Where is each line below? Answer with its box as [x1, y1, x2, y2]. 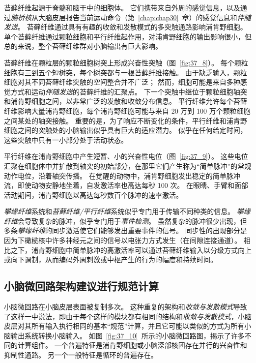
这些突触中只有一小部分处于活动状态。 [4, 134, 128, 145]
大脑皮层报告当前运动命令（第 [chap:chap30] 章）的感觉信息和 [38, 12, 237, 22]
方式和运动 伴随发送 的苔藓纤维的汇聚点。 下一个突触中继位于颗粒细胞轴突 [10, 86, 247, 96]
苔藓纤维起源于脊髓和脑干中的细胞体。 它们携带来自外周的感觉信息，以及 [4, 2, 240, 12]
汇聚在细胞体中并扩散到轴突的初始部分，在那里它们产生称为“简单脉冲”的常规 [4, 160, 252, 171]
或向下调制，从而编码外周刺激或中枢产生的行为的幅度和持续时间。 [4, 254, 217, 265]
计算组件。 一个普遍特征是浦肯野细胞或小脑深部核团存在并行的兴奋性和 [17, 340, 247, 350]
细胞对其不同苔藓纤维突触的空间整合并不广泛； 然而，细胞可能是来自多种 [4, 77, 240, 87]
